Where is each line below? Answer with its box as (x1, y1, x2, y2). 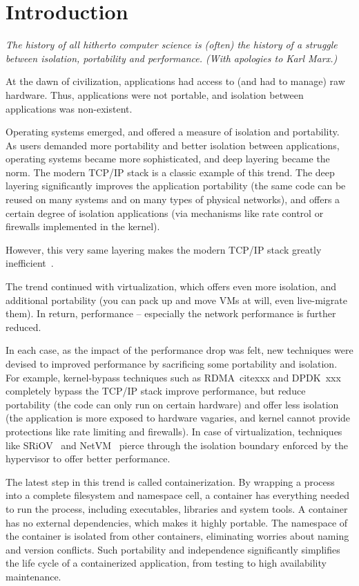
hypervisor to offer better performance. (6, 451, 171, 466)
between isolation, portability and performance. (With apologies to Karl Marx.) (6, 50, 338, 65)
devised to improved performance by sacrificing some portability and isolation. (6, 357, 338, 370)
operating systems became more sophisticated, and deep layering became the (6, 151, 330, 166)
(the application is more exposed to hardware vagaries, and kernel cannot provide (6, 410, 351, 425)
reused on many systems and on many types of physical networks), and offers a (6, 192, 340, 207)
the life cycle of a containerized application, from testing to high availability (6, 556, 327, 570)
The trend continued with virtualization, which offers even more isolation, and (6, 279, 337, 294)
